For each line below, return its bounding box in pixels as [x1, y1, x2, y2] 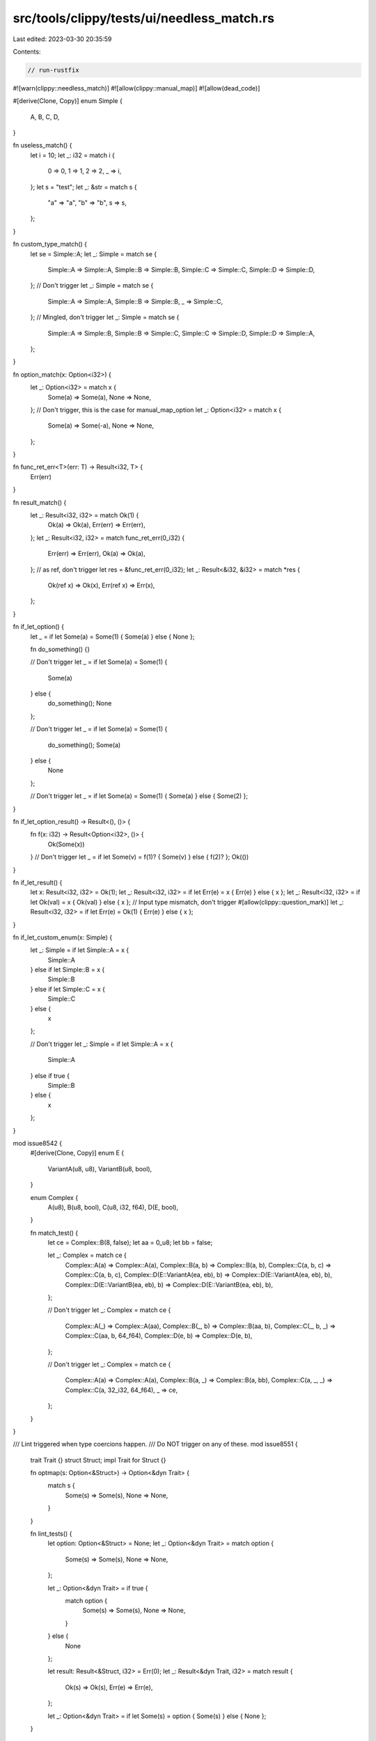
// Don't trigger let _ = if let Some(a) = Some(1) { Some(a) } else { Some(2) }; [30, 792, 249, 800]
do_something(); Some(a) [47, 740, 121, 749]
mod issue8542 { [13, 1139, 63, 1147]
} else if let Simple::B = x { [30, 965, 105, 974]
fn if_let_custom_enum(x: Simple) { [13, 933, 113, 942]
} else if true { [30, 1071, 70, 1079]
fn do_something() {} [30, 645, 91, 653]
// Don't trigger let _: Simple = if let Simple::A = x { [30, 1040, 173, 1048]
